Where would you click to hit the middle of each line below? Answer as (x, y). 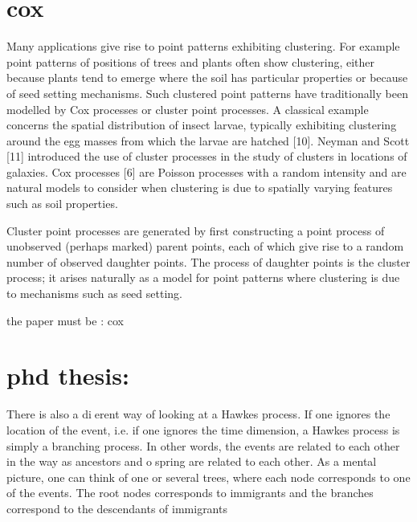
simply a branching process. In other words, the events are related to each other (203, 445)
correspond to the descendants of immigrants (117, 508)
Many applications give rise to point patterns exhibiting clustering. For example (203, 46)
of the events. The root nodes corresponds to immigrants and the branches (190, 493)
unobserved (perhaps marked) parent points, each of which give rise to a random (205, 246)
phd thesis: (68, 375)
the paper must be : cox (65, 320)
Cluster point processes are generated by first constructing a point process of (196, 230)
